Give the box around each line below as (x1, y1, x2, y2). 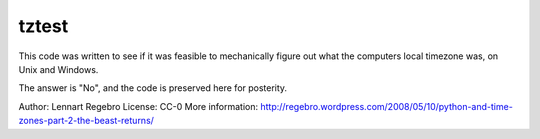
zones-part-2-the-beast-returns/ (18, 115, 155, 127)
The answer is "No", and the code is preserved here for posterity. (18, 82, 288, 94)
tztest (18, 15, 69, 37)
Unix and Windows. (18, 63, 99, 75)
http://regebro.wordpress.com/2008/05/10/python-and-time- (260, 100, 514, 112)
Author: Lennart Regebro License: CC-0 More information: (18, 100, 259, 112)
